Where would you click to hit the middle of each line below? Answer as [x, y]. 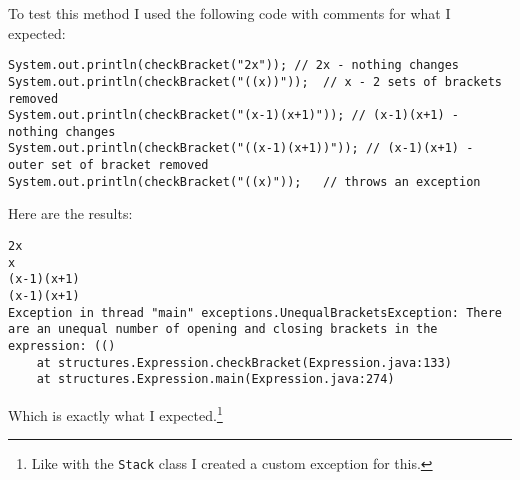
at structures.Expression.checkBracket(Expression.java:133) [244, 362]
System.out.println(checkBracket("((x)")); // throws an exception [244, 181]
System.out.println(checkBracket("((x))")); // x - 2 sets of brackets [255, 81]
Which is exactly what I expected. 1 [115, 413]
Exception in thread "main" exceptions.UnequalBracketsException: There [255, 312]
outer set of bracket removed [108, 165]
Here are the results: [70, 213]
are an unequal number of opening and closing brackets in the [223, 329]
